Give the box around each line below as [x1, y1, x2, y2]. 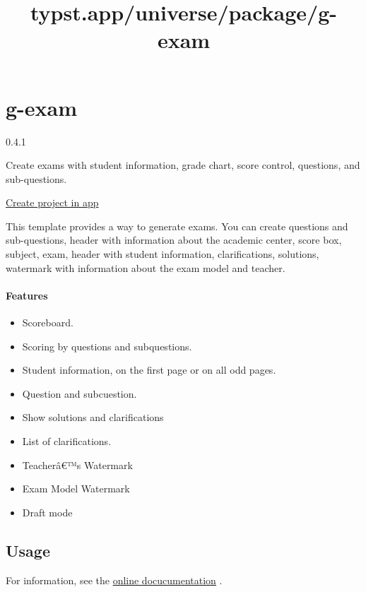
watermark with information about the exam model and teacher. [6, 260, 285, 275]
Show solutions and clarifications [22, 410, 164, 425]
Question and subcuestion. [22, 386, 137, 401]
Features [6, 288, 48, 302]
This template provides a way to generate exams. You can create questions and [6, 218, 348, 233]
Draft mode [22, 504, 73, 519]
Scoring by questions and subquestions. [22, 338, 192, 353]
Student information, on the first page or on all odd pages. [22, 362, 276, 377]
